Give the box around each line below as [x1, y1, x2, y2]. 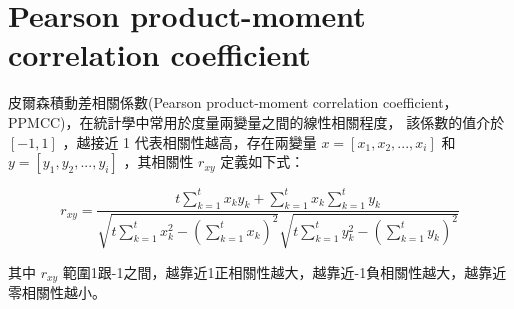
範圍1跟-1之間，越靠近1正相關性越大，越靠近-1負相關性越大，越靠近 [62, 261, 507, 282]
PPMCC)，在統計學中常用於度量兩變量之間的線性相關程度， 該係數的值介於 [8, 111, 505, 132]
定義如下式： [220, 151, 305, 172]
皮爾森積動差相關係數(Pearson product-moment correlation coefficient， [8, 92, 458, 113]
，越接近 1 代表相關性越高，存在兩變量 [62, 131, 317, 152]
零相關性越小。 [8, 282, 106, 303]
